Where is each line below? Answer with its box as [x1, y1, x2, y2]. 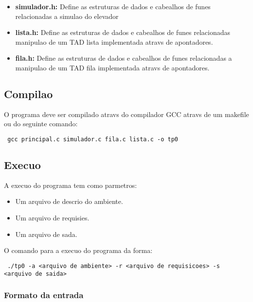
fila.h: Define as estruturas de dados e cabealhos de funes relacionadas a [15, 53, 232, 63]
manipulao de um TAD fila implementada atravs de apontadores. [15, 62, 210, 72]
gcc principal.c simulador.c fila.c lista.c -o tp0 [7, 135, 178, 143]
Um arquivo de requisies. [15, 213, 90, 222]
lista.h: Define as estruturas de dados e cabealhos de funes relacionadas [15, 27, 231, 37]
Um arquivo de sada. [15, 229, 77, 239]
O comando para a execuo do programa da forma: [4, 245, 153, 255]
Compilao [4, 86, 53, 101]
